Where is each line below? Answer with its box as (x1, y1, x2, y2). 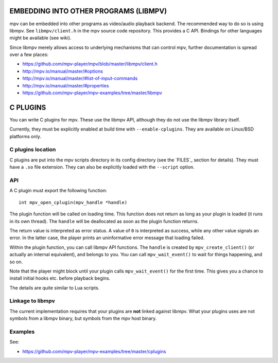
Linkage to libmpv (9, 297, 55, 304)
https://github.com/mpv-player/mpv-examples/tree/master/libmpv (22, 90, 162, 96)
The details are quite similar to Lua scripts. (9, 284, 100, 291)
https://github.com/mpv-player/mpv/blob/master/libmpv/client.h (22, 61, 158, 67)
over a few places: (9, 51, 49, 58)
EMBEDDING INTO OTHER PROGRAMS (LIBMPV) (9, 7, 167, 15)
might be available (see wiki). (9, 35, 72, 41)
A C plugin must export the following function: (9, 188, 108, 194)
